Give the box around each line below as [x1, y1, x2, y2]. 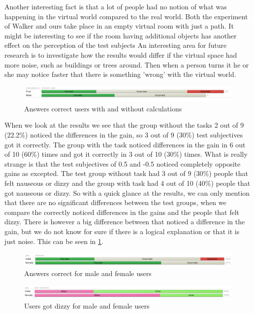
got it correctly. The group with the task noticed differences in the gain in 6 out [4, 139, 246, 149]
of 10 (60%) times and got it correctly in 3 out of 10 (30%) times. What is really [4, 149, 248, 159]
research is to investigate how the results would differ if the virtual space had [4, 49, 237, 60]
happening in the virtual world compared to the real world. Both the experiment [4, 11, 248, 21]
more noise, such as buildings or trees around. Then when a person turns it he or [4, 59, 249, 70]
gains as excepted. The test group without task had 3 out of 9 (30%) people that [4, 168, 248, 178]
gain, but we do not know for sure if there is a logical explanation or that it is [4, 226, 240, 236]
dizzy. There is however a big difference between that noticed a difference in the [4, 216, 245, 227]
